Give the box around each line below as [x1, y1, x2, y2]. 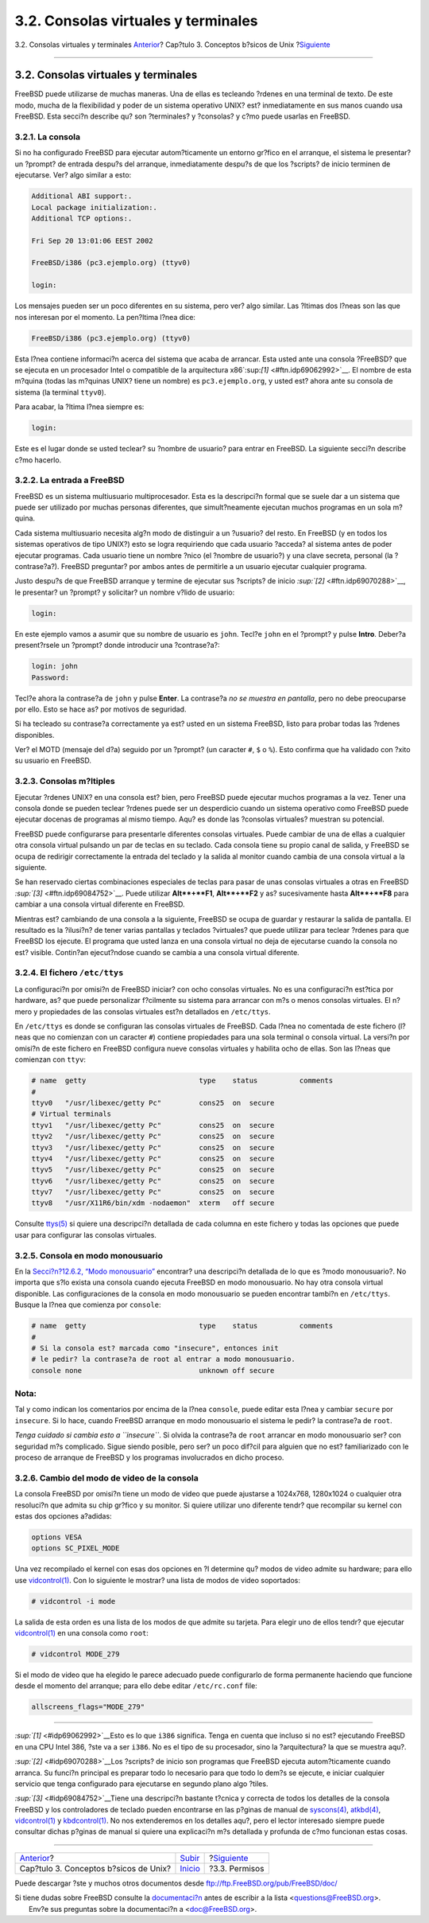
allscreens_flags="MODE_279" [31, 1703, 145, 1711]
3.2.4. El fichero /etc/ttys [14, 967, 124, 978]
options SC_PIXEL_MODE [31, 1544, 120, 1553]
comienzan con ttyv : [14, 1055, 87, 1064]
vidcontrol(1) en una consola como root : [14, 1629, 149, 1638]
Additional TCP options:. [31, 213, 133, 223]
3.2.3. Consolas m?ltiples [14, 776, 115, 787]
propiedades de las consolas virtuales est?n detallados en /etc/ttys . [39, 1007, 271, 1016]
